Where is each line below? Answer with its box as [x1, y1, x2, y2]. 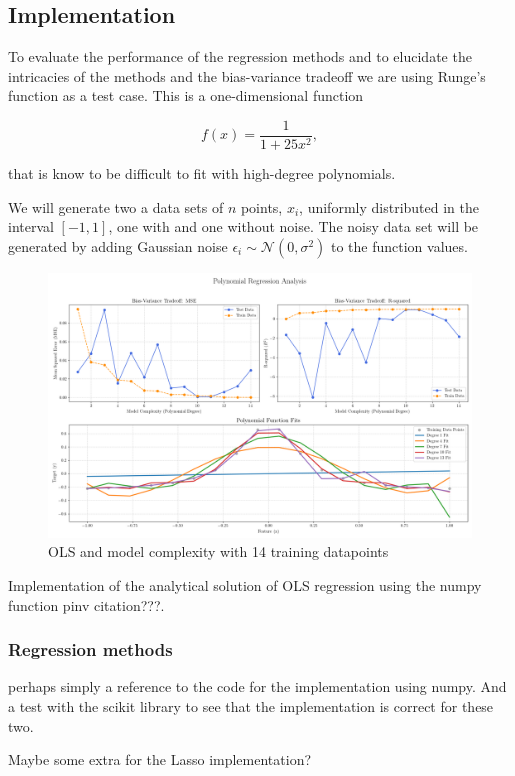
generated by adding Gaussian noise [8, 235, 228, 256]
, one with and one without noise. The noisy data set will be [108, 216, 479, 237]
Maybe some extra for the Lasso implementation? [8, 749, 312, 770]
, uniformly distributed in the [299, 196, 479, 217]
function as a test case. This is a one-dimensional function [8, 85, 364, 106]
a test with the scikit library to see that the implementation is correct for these [8, 696, 494, 717]
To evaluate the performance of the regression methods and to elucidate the [8, 46, 472, 67]
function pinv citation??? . [8, 594, 165, 615]
